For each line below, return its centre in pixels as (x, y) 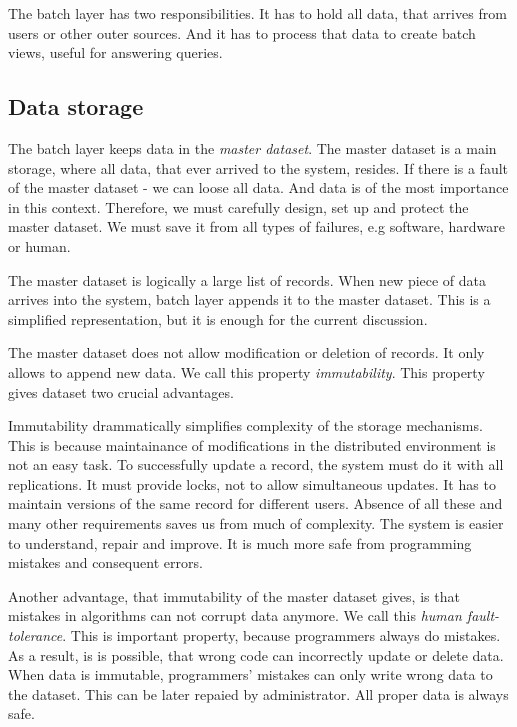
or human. (39, 245)
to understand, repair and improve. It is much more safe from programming (240, 542)
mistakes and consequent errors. (105, 562)
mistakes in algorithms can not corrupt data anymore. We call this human (235, 615)
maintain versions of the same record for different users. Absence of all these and (255, 503)
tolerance (35, 635)
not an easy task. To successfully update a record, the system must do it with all (256, 464)
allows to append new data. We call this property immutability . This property (246, 371)
